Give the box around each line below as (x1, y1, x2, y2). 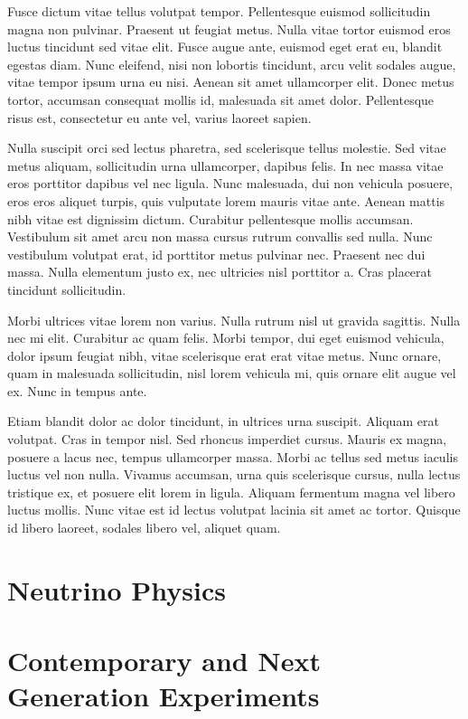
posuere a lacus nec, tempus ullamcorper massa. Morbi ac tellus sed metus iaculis (7, 447, 458, 466)
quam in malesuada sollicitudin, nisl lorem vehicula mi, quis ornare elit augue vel (7, 364, 456, 383)
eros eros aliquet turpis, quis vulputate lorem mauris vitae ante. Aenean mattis (7, 191, 445, 210)
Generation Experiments (7, 677, 320, 714)
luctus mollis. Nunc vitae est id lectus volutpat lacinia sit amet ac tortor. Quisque (7, 500, 461, 519)
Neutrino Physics (7, 571, 226, 608)
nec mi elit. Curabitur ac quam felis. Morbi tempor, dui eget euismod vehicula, (7, 328, 445, 347)
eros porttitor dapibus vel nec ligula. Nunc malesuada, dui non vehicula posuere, (7, 174, 454, 193)
